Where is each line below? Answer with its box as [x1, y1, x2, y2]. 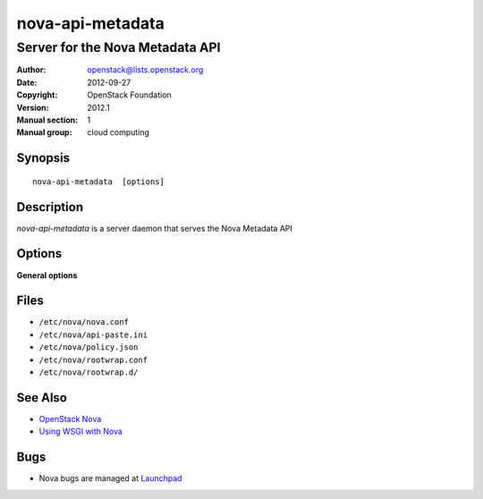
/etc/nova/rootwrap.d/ [38, 368, 139, 377]
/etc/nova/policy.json [38, 343, 139, 352]
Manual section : [16, 114, 79, 125]
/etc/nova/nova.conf [38, 317, 130, 327]
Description [16, 199, 84, 215]
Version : [16, 102, 49, 113]
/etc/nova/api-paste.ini [38, 329, 148, 340]
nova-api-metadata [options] [32, 176, 165, 187]
